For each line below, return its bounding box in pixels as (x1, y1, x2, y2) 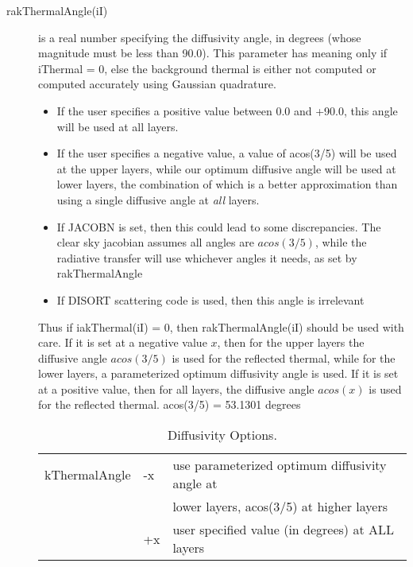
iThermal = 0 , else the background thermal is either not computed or (38, 60, 376, 76)
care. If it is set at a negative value (38, 334, 207, 351)
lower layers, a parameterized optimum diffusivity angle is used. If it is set (38, 365, 399, 382)
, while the (315, 234, 367, 250)
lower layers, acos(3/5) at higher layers (172, 497, 388, 516)
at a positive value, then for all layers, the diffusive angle (38, 380, 315, 397)
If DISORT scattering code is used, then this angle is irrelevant (56, 291, 365, 308)
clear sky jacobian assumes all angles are (56, 234, 254, 250)
